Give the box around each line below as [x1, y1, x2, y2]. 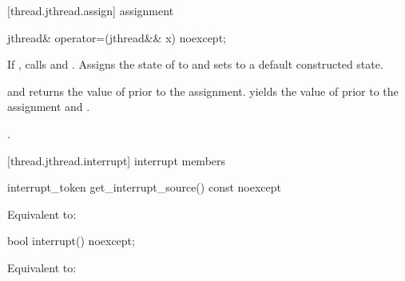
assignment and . [7, 98, 90, 115]
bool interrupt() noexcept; [7, 232, 135, 249]
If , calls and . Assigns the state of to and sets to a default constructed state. [7, 56, 383, 73]
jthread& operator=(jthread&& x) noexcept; [7, 29, 226, 46]
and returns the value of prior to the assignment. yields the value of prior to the [7, 82, 399, 99]
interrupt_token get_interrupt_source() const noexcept [7, 179, 281, 196]
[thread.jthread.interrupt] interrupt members [7, 152, 226, 168]
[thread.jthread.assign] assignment [7, 2, 174, 18]
